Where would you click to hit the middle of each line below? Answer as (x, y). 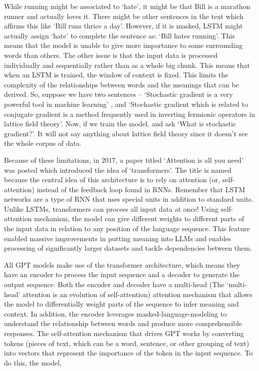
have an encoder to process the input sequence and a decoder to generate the (122, 274)
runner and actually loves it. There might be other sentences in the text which (124, 16)
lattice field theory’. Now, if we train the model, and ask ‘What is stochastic (120, 124)
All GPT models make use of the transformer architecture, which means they (122, 264)
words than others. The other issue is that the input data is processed (111, 55)
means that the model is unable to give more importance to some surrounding (124, 45)
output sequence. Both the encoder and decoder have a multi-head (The (114, 284)
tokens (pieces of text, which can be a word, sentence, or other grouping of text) (127, 343)
